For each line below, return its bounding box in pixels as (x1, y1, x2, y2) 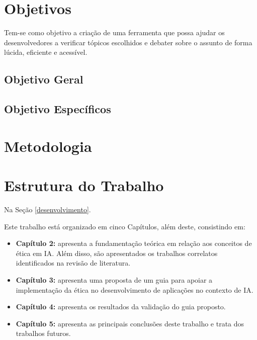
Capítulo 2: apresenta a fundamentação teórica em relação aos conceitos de (16, 238, 252, 248)
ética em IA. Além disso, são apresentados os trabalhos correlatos (16, 247, 218, 258)
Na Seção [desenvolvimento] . (4, 204, 91, 214)
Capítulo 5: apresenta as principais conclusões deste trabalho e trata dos (16, 318, 244, 328)
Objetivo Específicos (4, 101, 111, 117)
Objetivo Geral (4, 71, 83, 87)
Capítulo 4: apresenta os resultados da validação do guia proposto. (16, 301, 226, 312)
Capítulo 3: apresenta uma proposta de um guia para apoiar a (16, 274, 213, 285)
